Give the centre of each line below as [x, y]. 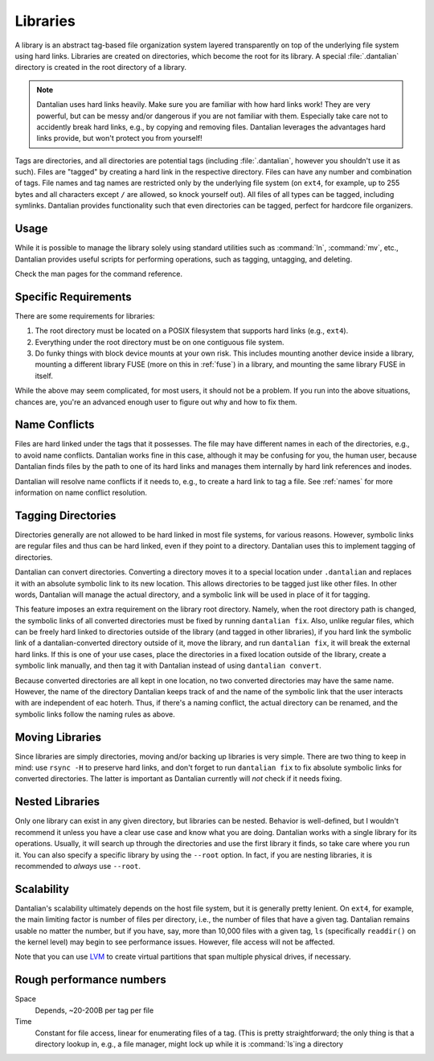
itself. [44, 376]
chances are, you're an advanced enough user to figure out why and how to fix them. [156, 401]
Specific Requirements [73, 296]
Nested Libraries [57, 802]
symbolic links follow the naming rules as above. [95, 714]
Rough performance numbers [90, 980]
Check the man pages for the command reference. [98, 273]
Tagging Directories [66, 515]
